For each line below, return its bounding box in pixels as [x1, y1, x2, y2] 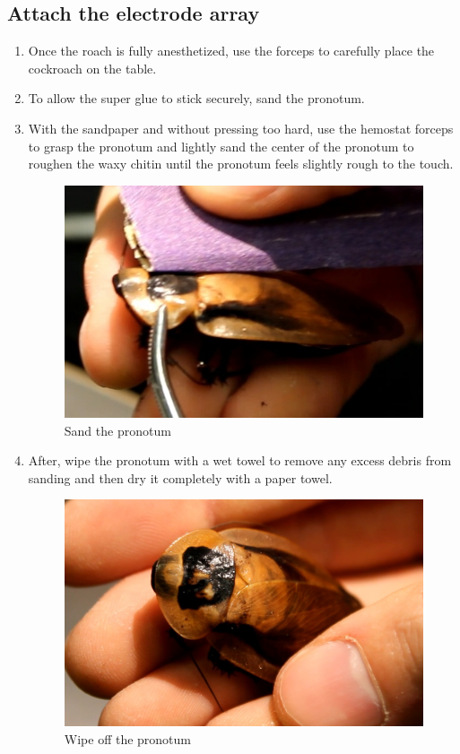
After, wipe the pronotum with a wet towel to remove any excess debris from [28, 451, 452, 470]
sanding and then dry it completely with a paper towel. [28, 468, 333, 487]
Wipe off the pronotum [64, 729, 192, 748]
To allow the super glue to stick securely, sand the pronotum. [28, 89, 365, 108]
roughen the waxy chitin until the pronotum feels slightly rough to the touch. [28, 154, 454, 173]
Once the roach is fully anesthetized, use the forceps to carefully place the [28, 41, 435, 60]
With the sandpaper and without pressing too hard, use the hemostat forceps [28, 118, 454, 137]
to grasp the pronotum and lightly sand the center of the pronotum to [28, 136, 414, 155]
